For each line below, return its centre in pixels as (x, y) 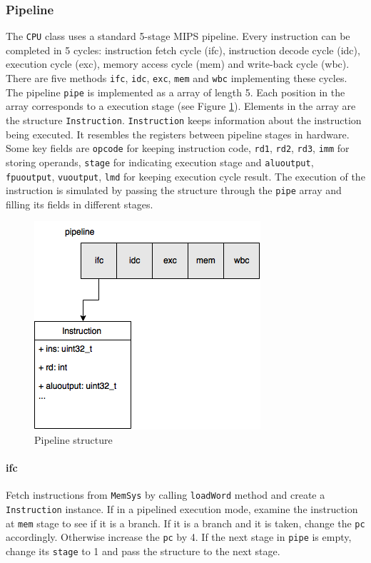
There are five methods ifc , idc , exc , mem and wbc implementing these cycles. (177, 78)
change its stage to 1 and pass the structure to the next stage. (143, 551)
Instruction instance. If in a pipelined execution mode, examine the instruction (182, 509)
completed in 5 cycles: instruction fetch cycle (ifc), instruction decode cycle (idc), (183, 50)
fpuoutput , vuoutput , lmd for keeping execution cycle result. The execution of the (185, 176)
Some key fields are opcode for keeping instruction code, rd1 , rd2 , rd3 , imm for (178, 148)
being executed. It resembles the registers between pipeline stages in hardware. (178, 134)
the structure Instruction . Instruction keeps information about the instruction (184, 120)
